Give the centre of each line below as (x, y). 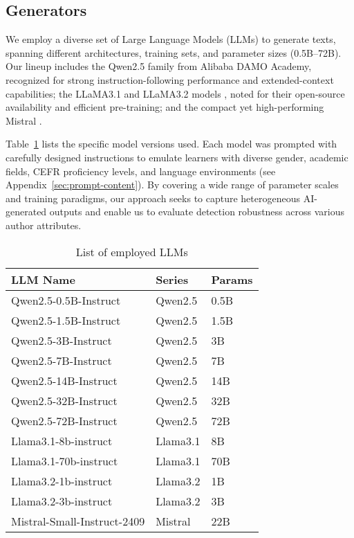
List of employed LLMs (132, 251)
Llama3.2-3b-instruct (62, 501)
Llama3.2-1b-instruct (62, 481)
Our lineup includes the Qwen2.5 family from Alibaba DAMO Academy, (159, 66)
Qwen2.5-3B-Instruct (62, 340)
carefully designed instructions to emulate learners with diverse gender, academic (177, 157)
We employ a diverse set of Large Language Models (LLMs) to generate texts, (171, 39)
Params (232, 279)
